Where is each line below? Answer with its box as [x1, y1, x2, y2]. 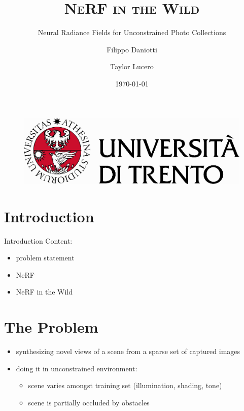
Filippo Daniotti [107, 44, 157, 54]
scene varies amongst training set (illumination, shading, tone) [28, 380, 222, 391]
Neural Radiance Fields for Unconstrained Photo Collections [38, 27, 226, 38]
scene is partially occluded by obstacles [28, 397, 150, 407]
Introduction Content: [4, 235, 73, 246]
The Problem [4, 316, 98, 337]
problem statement [16, 252, 75, 263]
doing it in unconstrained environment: [16, 363, 137, 373]
